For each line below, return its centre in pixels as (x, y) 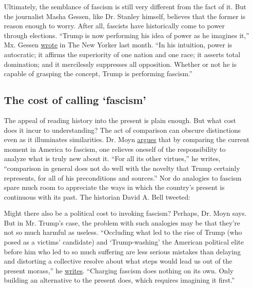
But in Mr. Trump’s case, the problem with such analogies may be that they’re (122, 222)
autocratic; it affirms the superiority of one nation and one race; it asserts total (122, 54)
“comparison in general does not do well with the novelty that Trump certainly (122, 168)
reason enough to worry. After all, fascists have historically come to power (114, 26)
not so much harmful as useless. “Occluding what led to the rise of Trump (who (123, 232)
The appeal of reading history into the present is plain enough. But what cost (120, 120)
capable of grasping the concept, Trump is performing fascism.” (98, 73)
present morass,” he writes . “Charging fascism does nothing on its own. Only (119, 270)
